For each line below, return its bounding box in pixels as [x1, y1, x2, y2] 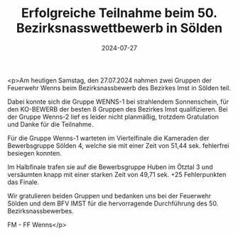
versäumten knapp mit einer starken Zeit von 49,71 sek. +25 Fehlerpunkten [7, 170, 227, 178]
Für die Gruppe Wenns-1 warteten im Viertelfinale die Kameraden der [7, 134, 210, 142]
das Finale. [7, 178, 40, 186]
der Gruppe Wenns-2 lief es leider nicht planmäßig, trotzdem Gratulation [7, 112, 219, 121]
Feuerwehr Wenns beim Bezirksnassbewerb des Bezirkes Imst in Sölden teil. [7, 83, 231, 92]
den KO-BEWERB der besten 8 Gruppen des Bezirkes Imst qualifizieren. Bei [7, 104, 228, 113]
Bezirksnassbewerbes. [7, 206, 75, 215]
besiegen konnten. [7, 149, 62, 157]
